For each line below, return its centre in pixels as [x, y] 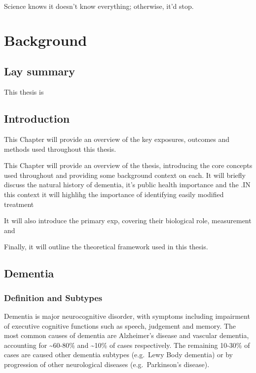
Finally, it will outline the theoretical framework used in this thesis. [106, 247]
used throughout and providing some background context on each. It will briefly [125, 175]
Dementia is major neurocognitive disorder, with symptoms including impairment [127, 316]
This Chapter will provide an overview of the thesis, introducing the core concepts [128, 165]
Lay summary [40, 71]
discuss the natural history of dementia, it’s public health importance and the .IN [127, 185]
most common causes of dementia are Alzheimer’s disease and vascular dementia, [127, 335]
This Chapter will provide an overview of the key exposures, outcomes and [117, 139]
